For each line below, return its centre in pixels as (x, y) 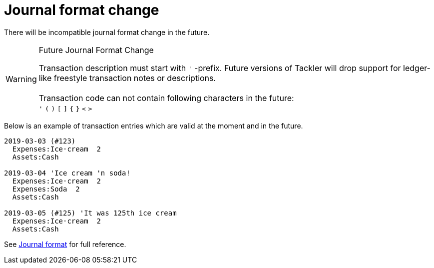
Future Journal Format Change (96, 50)
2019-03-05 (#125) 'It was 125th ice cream (90, 213)
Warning (21, 79)
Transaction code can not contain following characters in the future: (166, 98)
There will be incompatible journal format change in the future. (107, 32)
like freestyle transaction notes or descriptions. (127, 78)
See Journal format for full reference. (65, 244)
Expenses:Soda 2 (46, 189)
